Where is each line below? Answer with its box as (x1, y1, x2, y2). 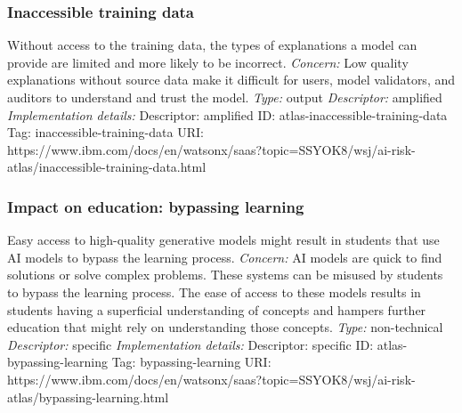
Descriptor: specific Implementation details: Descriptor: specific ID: (7, 335, 374, 353)
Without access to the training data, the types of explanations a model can (7, 36, 417, 54)
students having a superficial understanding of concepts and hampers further (7, 300, 426, 319)
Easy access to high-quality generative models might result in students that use (7, 231, 440, 249)
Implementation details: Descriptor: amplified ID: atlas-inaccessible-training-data (7, 105, 448, 124)
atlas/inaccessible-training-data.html (7, 158, 207, 176)
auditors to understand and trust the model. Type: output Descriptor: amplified (7, 88, 442, 106)
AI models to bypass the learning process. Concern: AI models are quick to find (7, 247, 442, 266)
